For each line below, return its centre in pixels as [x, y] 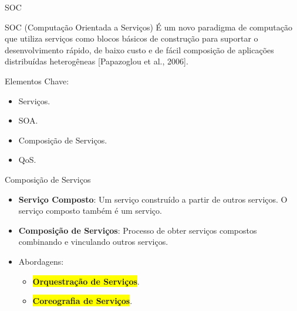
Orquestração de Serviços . [86, 281]
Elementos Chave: [37, 81]
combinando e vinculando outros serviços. [93, 242]
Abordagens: [41, 261]
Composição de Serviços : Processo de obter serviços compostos [138, 230]
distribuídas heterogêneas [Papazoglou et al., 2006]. [97, 61]
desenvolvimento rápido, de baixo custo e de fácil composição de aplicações [139, 49]
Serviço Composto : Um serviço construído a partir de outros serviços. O [153, 199]
